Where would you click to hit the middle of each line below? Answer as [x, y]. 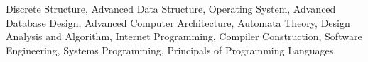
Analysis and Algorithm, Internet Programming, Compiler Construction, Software [184, 36]
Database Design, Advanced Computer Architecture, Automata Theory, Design [178, 22]
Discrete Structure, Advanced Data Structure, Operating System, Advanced [171, 8]
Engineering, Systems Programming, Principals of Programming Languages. [171, 50]
